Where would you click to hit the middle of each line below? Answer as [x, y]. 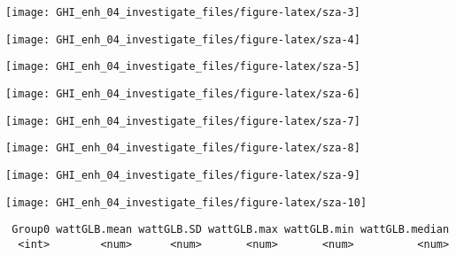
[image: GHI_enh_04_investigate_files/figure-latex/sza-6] [183, 93]
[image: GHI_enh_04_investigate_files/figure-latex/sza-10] [186, 202]
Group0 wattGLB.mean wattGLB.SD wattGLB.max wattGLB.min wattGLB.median [231, 230]
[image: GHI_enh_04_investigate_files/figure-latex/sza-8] [183, 148]
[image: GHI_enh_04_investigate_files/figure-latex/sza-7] [183, 121]
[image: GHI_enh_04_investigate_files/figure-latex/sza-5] [183, 67]
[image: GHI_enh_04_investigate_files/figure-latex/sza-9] [183, 175]
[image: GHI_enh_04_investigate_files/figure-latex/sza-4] [183, 39]
